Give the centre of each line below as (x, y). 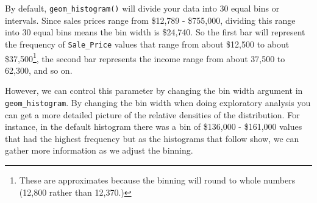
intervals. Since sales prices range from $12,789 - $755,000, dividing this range (150, 20)
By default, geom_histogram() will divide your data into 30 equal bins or (142, 8)
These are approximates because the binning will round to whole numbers (157, 180)
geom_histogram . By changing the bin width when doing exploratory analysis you (158, 102)
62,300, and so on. (39, 70)
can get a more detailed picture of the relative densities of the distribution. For (152, 114)
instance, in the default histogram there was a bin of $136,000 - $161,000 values (154, 126)
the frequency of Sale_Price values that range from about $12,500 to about (147, 44)
